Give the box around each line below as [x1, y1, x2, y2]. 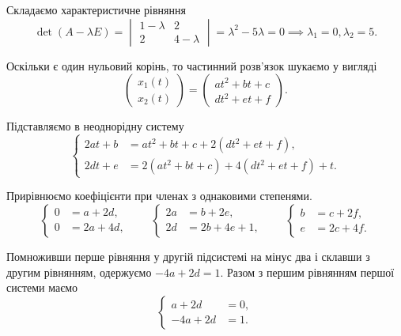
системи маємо [6, 279, 78, 296]
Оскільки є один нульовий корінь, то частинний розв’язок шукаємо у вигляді [6, 57, 377, 74]
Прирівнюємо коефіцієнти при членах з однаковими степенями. [6, 187, 312, 204]
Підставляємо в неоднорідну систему [6, 118, 184, 134]
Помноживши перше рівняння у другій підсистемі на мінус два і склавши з [6, 247, 370, 264]
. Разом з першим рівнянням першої [220, 263, 395, 280]
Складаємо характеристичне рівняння [6, 2, 186, 17]
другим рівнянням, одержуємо [6, 263, 152, 280]
